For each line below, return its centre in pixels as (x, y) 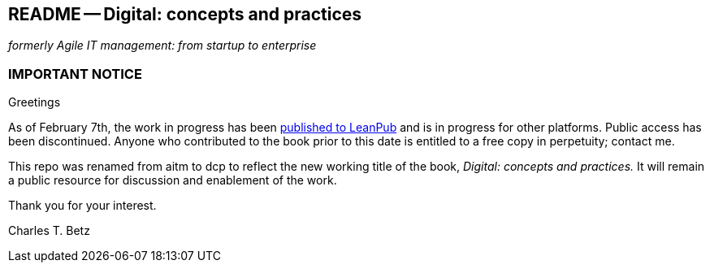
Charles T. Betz (49, 231)
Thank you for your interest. (82, 206)
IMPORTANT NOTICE (75, 74)
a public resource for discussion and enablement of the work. (173, 180)
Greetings (35, 102)
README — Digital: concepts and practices (185, 14)
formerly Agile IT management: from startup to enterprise (162, 46)
